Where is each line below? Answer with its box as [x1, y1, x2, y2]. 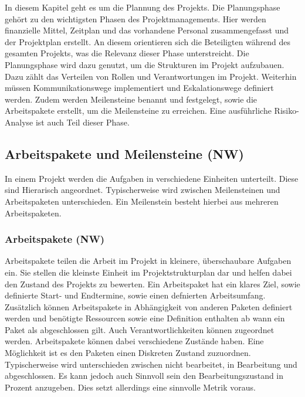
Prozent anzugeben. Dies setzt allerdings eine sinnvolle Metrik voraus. [5, 381, 256, 393]
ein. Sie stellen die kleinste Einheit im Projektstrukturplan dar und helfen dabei [5, 266, 292, 278]
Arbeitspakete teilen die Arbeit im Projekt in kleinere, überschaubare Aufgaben [5, 255, 292, 267]
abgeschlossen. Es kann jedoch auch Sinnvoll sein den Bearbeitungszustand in [5, 369, 284, 382]
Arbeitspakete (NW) [5, 232, 105, 246]
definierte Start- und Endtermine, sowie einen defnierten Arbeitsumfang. [5, 289, 266, 301]
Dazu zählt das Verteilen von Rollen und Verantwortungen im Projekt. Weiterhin [5, 70, 297, 82]
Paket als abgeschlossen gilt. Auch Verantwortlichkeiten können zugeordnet [5, 323, 274, 335]
